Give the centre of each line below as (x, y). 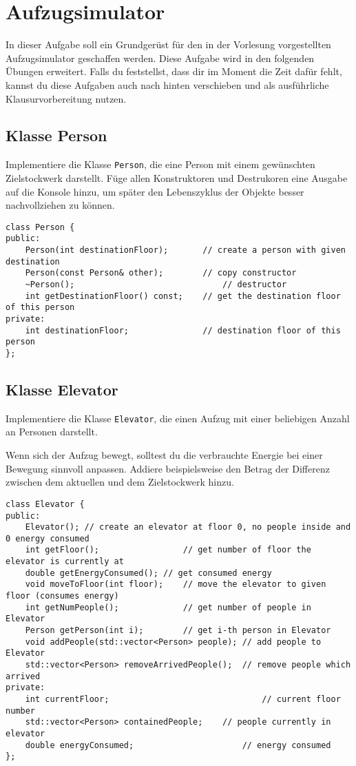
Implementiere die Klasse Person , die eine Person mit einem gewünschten (160, 164)
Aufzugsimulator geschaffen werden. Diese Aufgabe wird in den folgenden (160, 58)
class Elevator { (45, 504)
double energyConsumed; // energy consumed (178, 745)
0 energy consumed (48, 538)
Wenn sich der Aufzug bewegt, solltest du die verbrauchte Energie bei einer (164, 455)
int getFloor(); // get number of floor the (168, 550)
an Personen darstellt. (52, 432)
